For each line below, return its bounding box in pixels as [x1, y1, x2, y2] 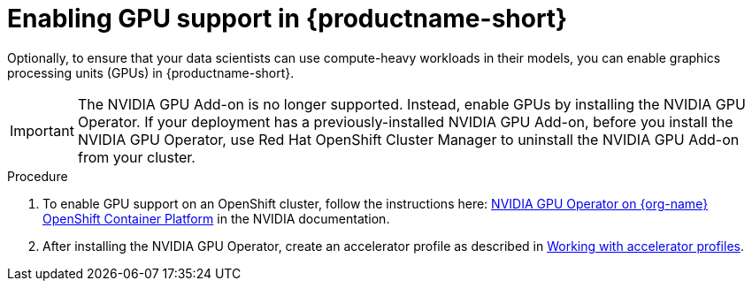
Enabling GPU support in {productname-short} [7, 4, 568, 34]
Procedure [7, 168, 68, 184]
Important [10, 121, 74, 140]
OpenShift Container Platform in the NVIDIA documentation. [42, 210, 390, 226]
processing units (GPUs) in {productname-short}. [7, 64, 295, 80]
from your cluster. [77, 148, 196, 166]
